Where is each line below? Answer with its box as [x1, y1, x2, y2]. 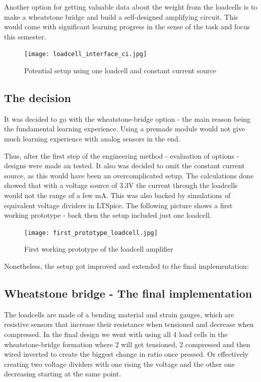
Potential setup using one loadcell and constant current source [24, 65, 216, 76]
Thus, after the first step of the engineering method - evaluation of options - [4, 150, 239, 161]
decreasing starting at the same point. [4, 368, 121, 379]
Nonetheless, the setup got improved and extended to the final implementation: [4, 261, 249, 271]
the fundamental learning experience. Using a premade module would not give [4, 123, 245, 134]
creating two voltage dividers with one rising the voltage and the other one [4, 358, 235, 369]
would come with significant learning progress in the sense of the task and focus [4, 21, 250, 32]
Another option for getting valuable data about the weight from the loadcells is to [4, 2, 257, 12]
